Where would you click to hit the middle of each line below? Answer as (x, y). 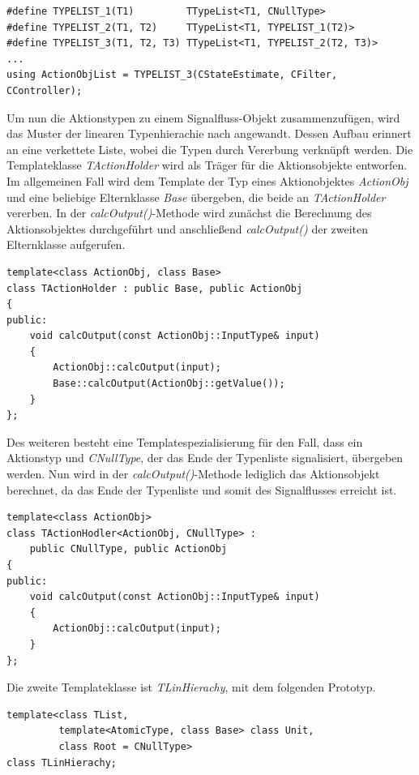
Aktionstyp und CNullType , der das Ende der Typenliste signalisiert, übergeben (205, 458)
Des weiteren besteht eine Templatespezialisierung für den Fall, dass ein (185, 441)
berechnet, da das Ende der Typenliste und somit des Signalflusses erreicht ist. (202, 489)
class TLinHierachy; (62, 762)
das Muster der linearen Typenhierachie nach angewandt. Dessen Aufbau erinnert (209, 133)
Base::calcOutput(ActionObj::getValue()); (169, 384)
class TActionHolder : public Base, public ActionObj (155, 288)
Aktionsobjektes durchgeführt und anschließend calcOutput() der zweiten (188, 228)
